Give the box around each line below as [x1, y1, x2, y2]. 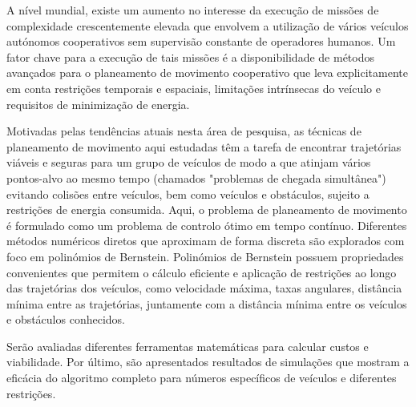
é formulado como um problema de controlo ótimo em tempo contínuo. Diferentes [6, 216, 407, 233]
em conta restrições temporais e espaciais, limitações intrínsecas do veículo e [6, 79, 381, 96]
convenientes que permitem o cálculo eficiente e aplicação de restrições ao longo [6, 264, 397, 280]
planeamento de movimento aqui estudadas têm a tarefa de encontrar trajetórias [6, 138, 402, 155]
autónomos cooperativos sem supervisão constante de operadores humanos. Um [6, 33, 396, 50]
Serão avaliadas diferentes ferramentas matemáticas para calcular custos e [6, 337, 369, 354]
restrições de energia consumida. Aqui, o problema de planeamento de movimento [6, 201, 407, 218]
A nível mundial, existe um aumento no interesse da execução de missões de [6, 2, 379, 18]
